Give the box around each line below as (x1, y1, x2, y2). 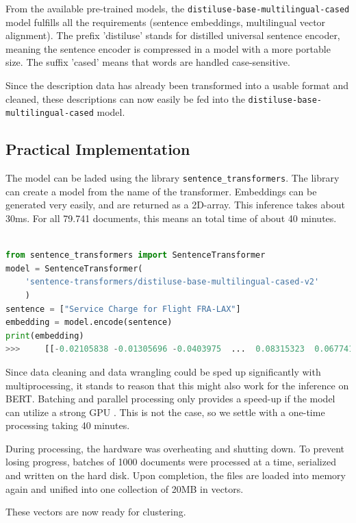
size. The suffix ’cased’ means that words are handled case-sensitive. (5, 55, 290, 69)
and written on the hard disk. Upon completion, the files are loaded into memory (5, 468, 346, 483)
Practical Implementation (5, 138, 190, 160)
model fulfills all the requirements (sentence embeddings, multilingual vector (5, 14, 326, 29)
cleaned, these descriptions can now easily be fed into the (5, 91, 245, 106)
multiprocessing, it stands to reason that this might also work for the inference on (5, 378, 349, 392)
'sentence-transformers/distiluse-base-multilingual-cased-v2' (25, 277, 320, 287)
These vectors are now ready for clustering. (5, 504, 186, 519)
